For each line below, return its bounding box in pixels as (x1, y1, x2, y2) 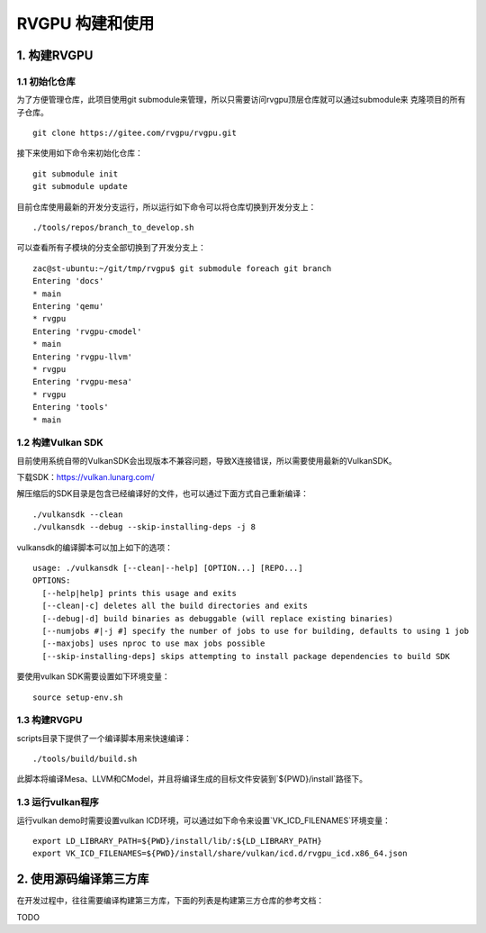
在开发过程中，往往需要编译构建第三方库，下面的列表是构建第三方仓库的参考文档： (16, 895, 324, 906)
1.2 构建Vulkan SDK (16, 437, 103, 449)
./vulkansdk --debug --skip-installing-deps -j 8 (32, 522, 256, 532)
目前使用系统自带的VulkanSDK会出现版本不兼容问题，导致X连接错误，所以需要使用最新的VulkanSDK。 (16, 455, 397, 466)
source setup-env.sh (32, 692, 123, 702)
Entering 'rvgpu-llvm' (32, 351, 133, 362)
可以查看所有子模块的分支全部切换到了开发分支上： (16, 242, 206, 253)
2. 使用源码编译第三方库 (16, 872, 149, 887)
